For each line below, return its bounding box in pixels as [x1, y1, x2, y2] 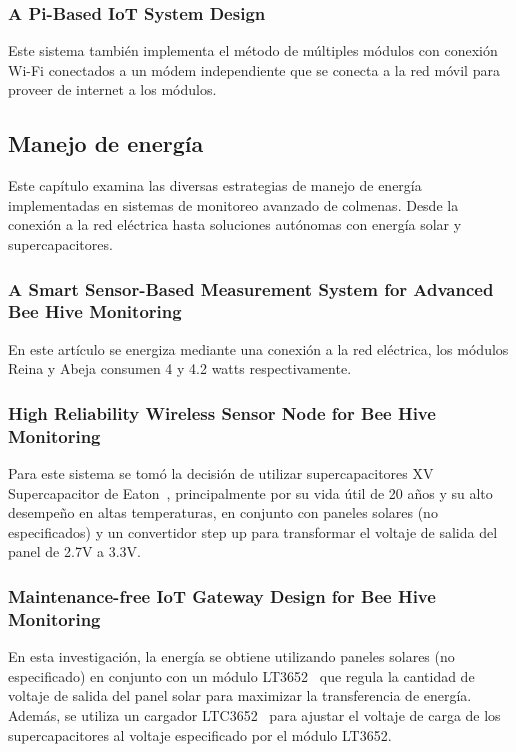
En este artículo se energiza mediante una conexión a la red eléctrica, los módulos [8, 338, 509, 359]
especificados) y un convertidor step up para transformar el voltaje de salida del [8, 521, 498, 542]
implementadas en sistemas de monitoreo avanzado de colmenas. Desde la [8, 194, 459, 215]
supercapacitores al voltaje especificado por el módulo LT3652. [8, 724, 392, 745]
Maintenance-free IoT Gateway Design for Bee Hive [8, 583, 436, 608]
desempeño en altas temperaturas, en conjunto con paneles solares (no [8, 502, 438, 523]
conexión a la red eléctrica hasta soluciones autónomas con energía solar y [8, 214, 462, 235]
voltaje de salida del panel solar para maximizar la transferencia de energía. [8, 685, 472, 706]
